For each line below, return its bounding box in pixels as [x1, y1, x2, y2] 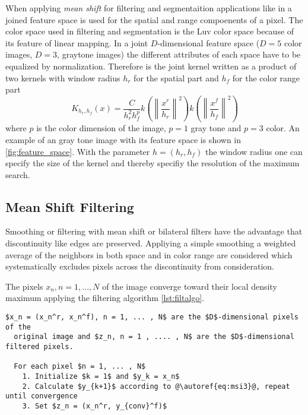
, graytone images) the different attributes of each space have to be [57, 48, 301, 61]
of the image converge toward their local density [102, 280, 277, 292]
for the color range [232, 71, 300, 84]
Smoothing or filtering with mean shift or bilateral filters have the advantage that [5, 225, 303, 237]
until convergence [5, 392, 78, 401]
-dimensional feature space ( [157, 36, 260, 49]
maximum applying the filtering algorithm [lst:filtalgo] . [5, 292, 205, 304]
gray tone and [190, 122, 242, 134]
